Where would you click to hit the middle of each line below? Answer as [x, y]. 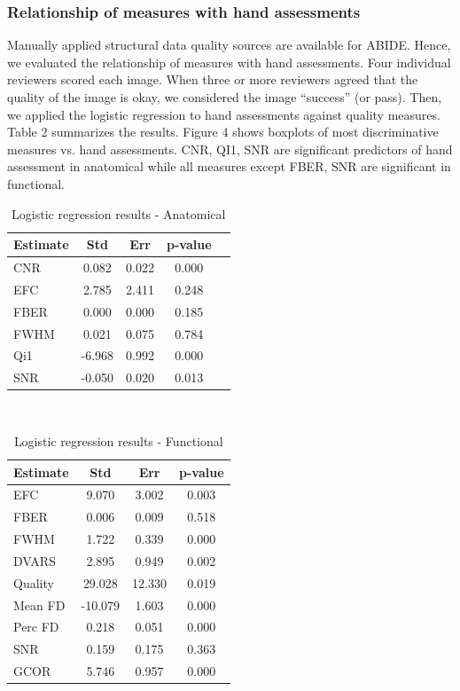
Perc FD [36, 627]
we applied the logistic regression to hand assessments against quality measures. [224, 114]
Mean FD [39, 605]
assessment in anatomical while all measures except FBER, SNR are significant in [229, 166]
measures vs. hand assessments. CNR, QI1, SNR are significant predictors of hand [230, 149]
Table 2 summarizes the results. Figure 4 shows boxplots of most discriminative [223, 132]
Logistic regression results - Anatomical [119, 213]
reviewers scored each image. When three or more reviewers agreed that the [213, 79]
